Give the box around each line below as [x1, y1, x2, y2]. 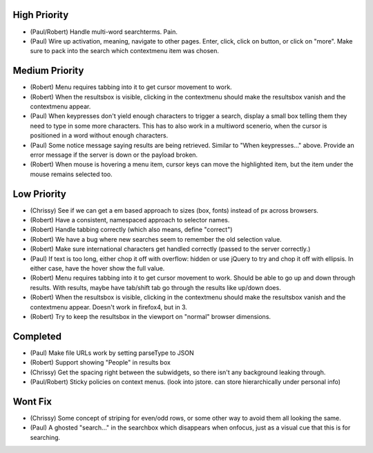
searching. [30, 433, 61, 441]
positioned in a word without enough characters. [30, 131, 169, 139]
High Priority [12, 9, 69, 21]
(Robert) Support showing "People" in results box [30, 358, 171, 367]
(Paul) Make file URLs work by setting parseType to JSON [30, 349, 195, 357]
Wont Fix [12, 396, 52, 407]
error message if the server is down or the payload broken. [30, 151, 198, 159]
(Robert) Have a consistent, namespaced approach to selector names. [30, 216, 230, 224]
